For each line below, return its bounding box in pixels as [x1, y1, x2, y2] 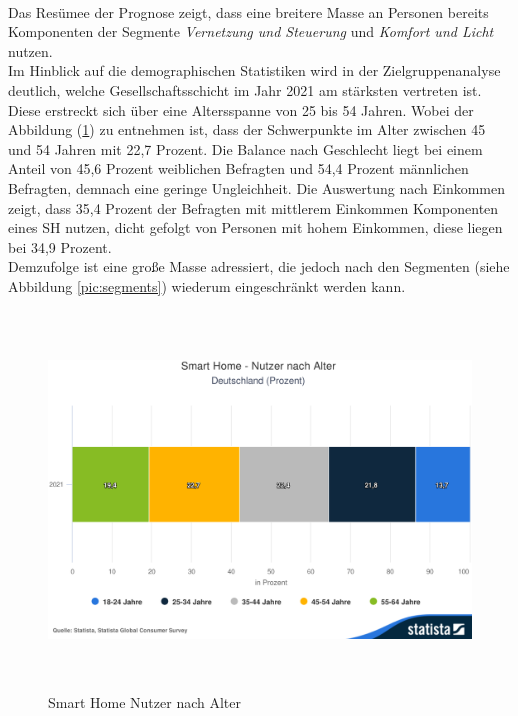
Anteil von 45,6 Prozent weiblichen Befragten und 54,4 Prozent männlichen [8, 158, 469, 179]
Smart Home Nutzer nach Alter [48, 692, 241, 713]
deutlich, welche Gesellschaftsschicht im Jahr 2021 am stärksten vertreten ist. [8, 79, 482, 100]
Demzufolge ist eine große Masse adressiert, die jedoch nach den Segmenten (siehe [8, 256, 510, 277]
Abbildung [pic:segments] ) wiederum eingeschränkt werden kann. [8, 275, 406, 296]
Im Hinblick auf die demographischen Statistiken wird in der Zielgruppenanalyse [8, 60, 501, 81]
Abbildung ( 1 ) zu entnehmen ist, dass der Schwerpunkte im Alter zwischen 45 [8, 119, 486, 140]
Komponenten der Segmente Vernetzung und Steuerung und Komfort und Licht [8, 21, 494, 42]
